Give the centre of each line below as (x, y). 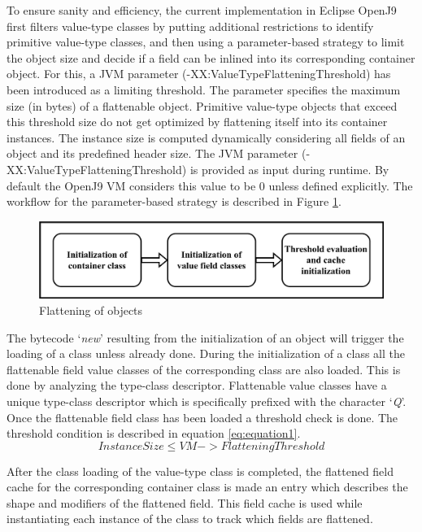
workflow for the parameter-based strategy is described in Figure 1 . (174, 201)
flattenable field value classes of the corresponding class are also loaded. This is (204, 369)
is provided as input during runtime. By (289, 169)
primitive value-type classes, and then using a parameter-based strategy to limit (206, 42)
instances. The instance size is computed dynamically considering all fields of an (206, 137)
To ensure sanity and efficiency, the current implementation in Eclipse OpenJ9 (202, 10)
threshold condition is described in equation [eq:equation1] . (154, 433)
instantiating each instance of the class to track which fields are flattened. (190, 519)
